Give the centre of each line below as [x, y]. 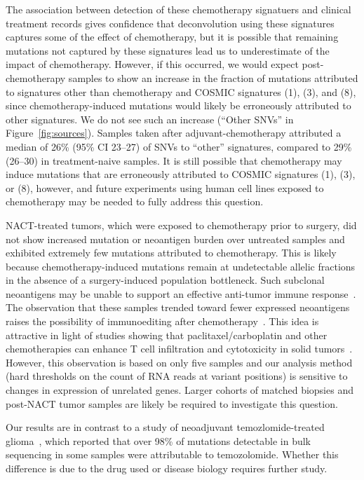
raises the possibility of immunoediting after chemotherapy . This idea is [162, 321]
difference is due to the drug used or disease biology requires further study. [167, 468]
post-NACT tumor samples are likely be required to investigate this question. [172, 403]
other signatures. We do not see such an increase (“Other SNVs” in [150, 119]
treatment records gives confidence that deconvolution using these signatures [170, 23]
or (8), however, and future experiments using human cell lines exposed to [165, 187]
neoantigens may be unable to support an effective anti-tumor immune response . [181, 293]
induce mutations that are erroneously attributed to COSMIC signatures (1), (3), [181, 174]
